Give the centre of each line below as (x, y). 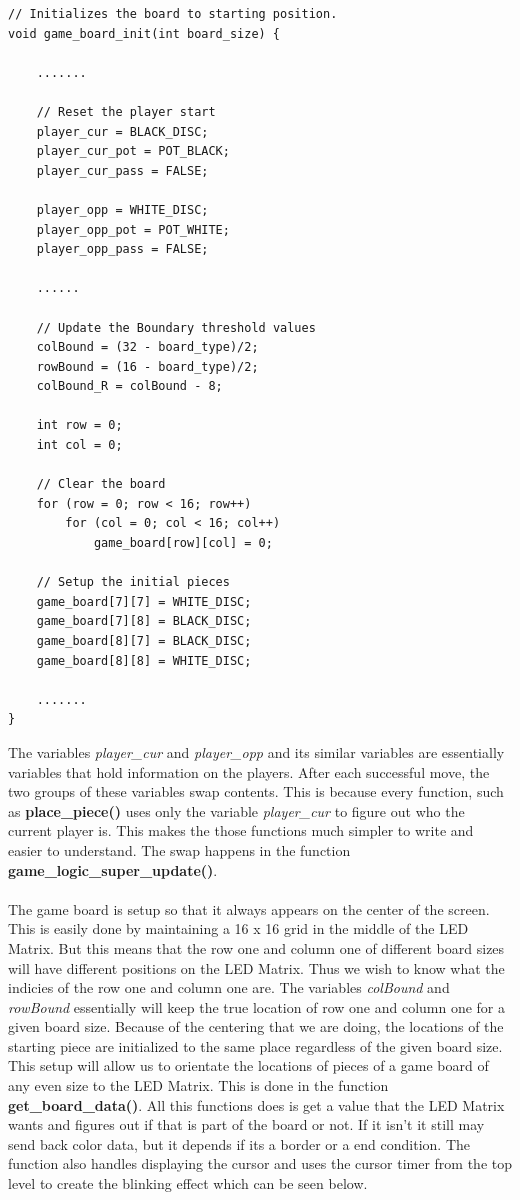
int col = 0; (79, 445)
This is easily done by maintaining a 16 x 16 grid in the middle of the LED (238, 928)
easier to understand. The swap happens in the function (179, 849)
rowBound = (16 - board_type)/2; (147, 366)
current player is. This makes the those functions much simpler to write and (241, 830)
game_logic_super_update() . (113, 869)
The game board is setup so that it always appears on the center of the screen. (249, 908)
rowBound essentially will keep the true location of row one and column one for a (257, 1006)
